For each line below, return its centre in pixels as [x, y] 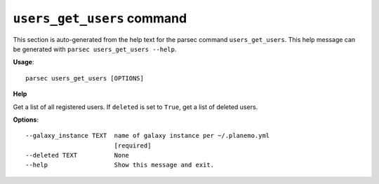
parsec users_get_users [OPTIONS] [85, 78]
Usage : [24, 62]
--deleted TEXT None [78, 155]
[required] [133, 146]
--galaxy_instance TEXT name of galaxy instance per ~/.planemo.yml [148, 136]
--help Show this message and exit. [120, 165]
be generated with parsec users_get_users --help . [95, 49]
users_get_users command [100, 18]
